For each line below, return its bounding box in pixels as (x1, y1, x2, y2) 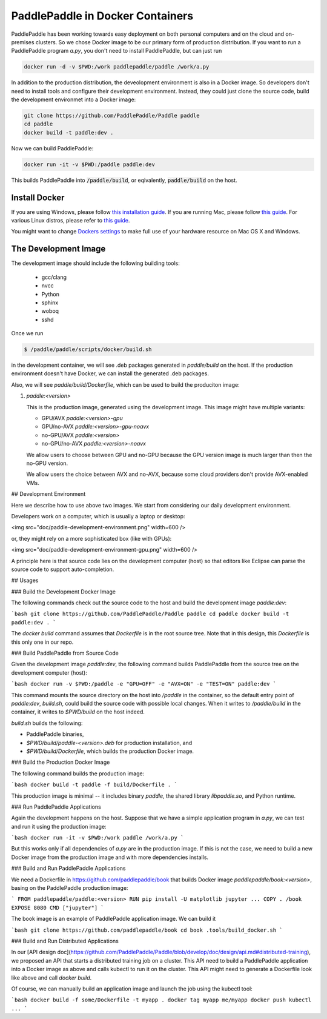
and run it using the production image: (11, 823, 107, 830)
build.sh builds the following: (11, 719, 83, 727)
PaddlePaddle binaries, (26, 730, 84, 738)
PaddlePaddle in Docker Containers (11, 9, 194, 22)
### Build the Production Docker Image (11, 758, 110, 766)
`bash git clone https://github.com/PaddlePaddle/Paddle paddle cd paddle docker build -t (11, 610, 289, 618)
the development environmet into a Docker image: (11, 96, 136, 103)
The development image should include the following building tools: (11, 259, 180, 267)
